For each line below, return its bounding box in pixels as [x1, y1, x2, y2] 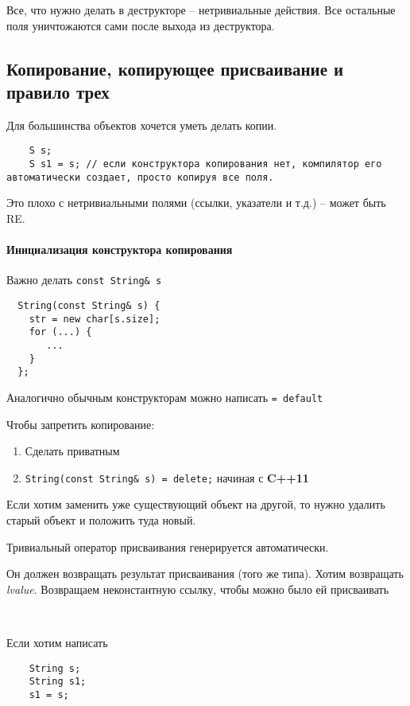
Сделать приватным [25, 443, 120, 459]
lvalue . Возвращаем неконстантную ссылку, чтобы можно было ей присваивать [6, 580, 389, 597]
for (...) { [29, 326, 92, 338]
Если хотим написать [6, 634, 108, 650]
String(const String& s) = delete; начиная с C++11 [25, 469, 309, 486]
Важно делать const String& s [6, 271, 162, 288]
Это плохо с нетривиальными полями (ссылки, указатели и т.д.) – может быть [6, 194, 386, 211]
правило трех [6, 79, 110, 103]
